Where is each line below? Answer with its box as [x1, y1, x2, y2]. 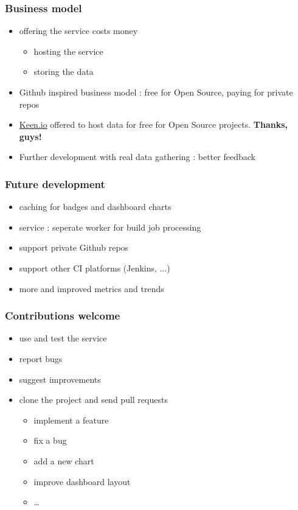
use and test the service [19, 332, 107, 344]
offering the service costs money [19, 24, 138, 37]
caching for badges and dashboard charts [19, 200, 172, 213]
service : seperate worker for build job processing [19, 220, 201, 233]
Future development [5, 176, 105, 191]
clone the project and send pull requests [19, 393, 168, 406]
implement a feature [33, 413, 109, 426]
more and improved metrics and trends [19, 282, 164, 295]
